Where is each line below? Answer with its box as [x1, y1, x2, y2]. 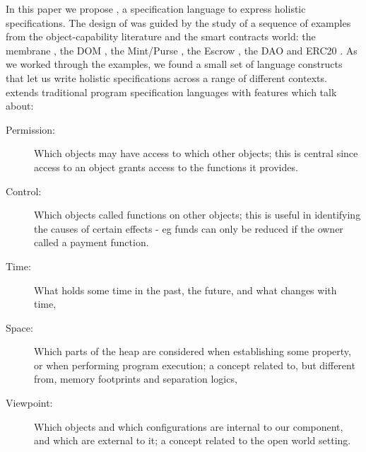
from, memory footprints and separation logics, [34, 371, 237, 386]
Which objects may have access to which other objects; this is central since [34, 146, 358, 161]
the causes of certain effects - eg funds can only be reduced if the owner [34, 221, 343, 236]
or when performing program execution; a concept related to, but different [34, 357, 355, 372]
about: [6, 98, 34, 113]
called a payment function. [34, 235, 149, 250]
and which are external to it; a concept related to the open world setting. [34, 433, 351, 448]
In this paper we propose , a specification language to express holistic [6, 1, 306, 16]
